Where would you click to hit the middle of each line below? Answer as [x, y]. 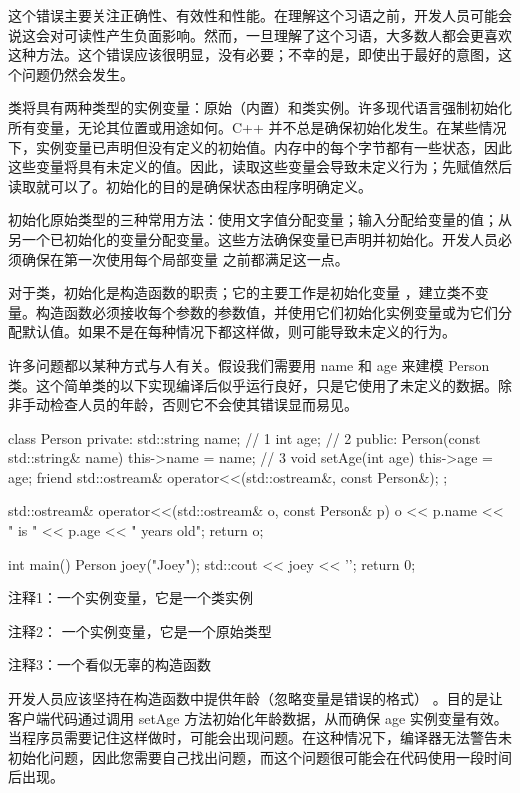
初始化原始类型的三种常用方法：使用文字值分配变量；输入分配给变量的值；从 [260, 219]
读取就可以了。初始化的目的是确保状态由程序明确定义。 [190, 185]
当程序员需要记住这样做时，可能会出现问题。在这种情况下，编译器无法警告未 [260, 737]
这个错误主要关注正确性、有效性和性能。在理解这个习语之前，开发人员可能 [253, 15]
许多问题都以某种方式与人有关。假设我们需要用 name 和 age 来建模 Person [249, 364]
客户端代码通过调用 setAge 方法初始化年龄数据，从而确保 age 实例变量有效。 [258, 717]
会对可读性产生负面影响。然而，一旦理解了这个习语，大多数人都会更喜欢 [273, 34]
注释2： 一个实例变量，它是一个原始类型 [140, 630]
